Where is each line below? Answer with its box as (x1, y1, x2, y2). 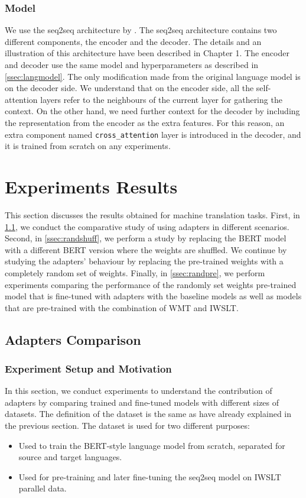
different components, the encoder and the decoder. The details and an (5, 35, 262, 47)
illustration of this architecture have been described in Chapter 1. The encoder (5, 47, 289, 59)
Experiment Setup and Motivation (5, 361, 172, 376)
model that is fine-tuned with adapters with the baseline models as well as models (5, 290, 302, 302)
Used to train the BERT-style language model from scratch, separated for (18, 439, 285, 451)
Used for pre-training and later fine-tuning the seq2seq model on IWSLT (18, 470, 281, 483)
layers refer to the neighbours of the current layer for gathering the (40, 93, 282, 105)
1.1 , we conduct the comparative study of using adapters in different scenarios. (5, 220, 289, 232)
